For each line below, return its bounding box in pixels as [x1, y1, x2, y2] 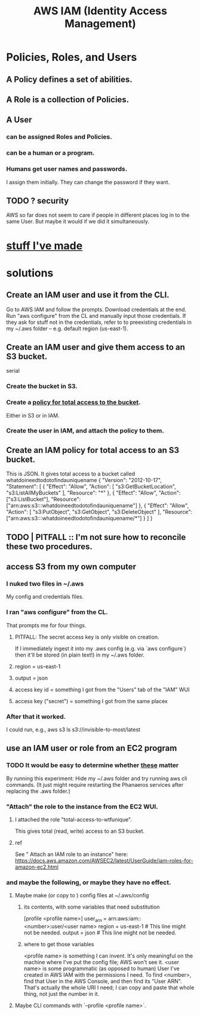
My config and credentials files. [6, 593, 84, 600]
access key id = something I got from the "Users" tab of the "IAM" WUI [14, 686, 190, 693]
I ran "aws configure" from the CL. [6, 608, 109, 617]
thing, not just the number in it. [23, 991, 100, 998]
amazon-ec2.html [14, 863, 59, 870]
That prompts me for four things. [6, 621, 87, 628]
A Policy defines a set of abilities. [6, 74, 133, 84]
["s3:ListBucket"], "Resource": [6, 496, 81, 503]
